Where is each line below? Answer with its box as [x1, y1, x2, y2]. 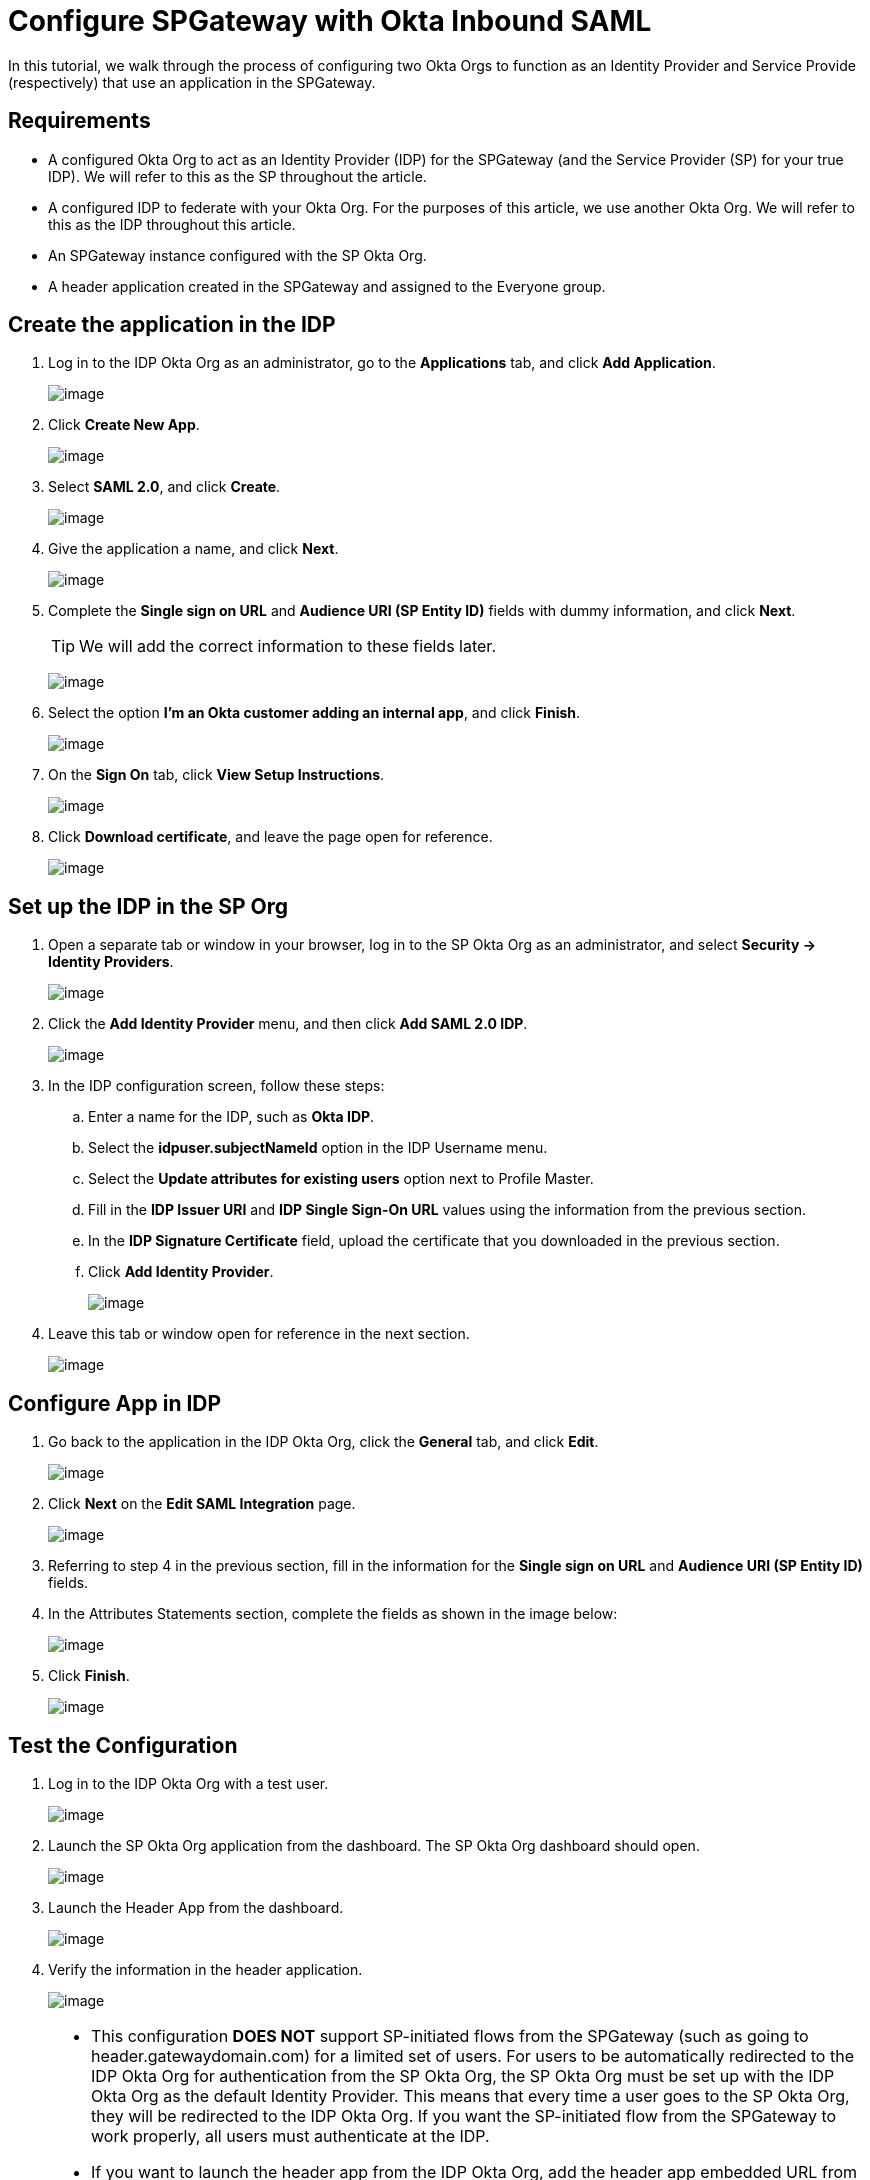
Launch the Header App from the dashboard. [48, 1898, 344, 1916]
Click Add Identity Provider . [88, 1263, 274, 1281]
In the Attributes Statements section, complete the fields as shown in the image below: [48, 1605, 618, 1623]
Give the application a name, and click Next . [48, 540, 339, 558]
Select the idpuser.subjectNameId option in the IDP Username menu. [88, 1139, 548, 1157]
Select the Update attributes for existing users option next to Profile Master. [88, 1170, 594, 1188]
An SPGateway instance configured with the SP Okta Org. [48, 246, 427, 264]
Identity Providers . [48, 953, 174, 971]
